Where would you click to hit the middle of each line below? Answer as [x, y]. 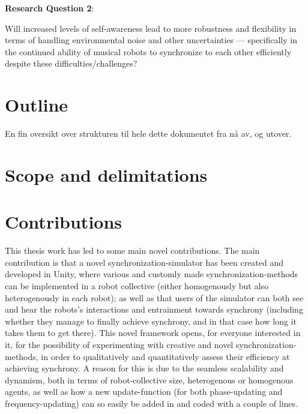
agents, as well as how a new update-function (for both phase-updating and [144, 391]
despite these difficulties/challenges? [71, 63]
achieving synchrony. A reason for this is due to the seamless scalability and [144, 368]
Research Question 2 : [50, 8]
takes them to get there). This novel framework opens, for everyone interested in [153, 333]
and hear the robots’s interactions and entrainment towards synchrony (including [154, 309]
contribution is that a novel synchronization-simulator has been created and [144, 262]
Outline [37, 105]
